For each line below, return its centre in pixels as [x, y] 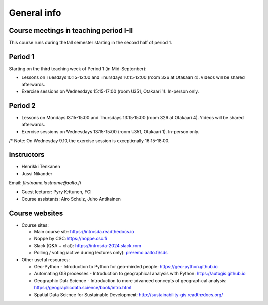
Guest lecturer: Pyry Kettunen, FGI [57, 192]
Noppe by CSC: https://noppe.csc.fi [71, 239]
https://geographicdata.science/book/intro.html [83, 288]
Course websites [36, 213]
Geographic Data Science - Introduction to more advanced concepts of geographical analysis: [130, 280]
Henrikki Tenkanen [41, 167]
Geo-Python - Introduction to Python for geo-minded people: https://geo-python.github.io [126, 266]
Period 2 [22, 106]
